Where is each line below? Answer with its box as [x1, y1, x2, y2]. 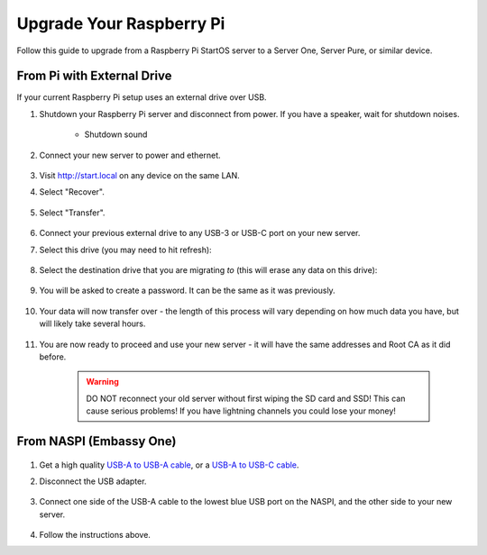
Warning [86, 377, 119, 387]
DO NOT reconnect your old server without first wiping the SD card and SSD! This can [86, 393, 406, 404]
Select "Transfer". [39, 207, 106, 218]
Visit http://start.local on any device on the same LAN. [39, 170, 241, 181]
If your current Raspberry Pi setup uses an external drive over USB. [16, 92, 267, 103]
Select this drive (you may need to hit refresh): [39, 244, 212, 255]
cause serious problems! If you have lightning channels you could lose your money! [86, 405, 397, 416]
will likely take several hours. [39, 318, 146, 329]
